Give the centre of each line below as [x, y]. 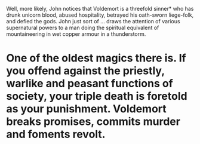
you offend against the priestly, [86, 71]
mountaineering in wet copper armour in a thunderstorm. [76, 34]
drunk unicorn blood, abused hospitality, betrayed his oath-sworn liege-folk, [100, 15]
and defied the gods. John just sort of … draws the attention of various [93, 21]
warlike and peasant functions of [90, 84]
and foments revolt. [56, 134]
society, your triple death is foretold [97, 96]
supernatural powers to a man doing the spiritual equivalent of [83, 27]
